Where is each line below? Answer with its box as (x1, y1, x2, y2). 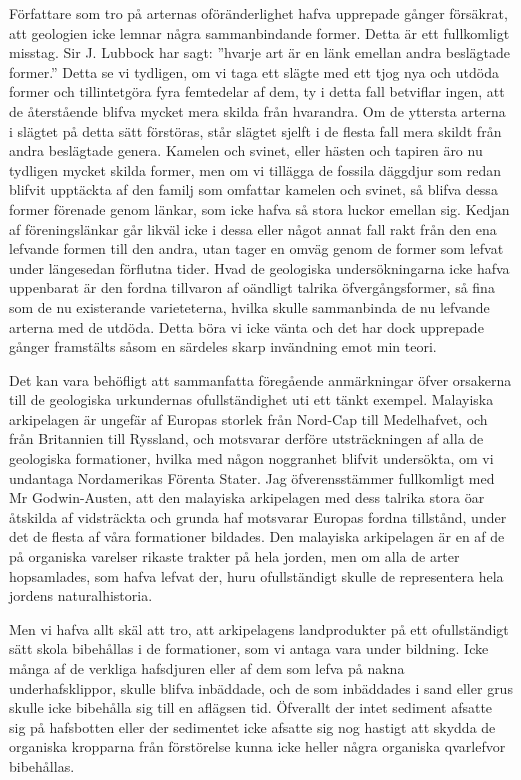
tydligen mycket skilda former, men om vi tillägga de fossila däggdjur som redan (9, 159, 502, 180)
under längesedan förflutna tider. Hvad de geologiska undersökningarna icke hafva (9, 257, 510, 278)
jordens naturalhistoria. (9, 585, 153, 606)
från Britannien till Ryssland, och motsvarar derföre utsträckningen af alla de (9, 428, 484, 449)
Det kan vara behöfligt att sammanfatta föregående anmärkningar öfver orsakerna (9, 369, 512, 390)
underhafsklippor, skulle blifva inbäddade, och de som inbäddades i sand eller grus (9, 677, 513, 698)
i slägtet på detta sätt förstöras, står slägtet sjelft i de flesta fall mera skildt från (9, 120, 502, 141)
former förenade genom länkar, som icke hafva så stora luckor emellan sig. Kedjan (9, 198, 510, 219)
